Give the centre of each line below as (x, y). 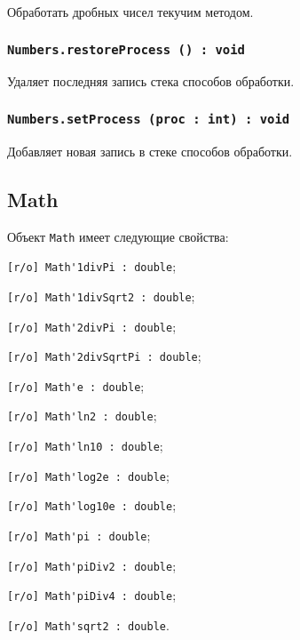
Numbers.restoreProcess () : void (126, 49)
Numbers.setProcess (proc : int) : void (149, 119)
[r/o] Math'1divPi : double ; (92, 266)
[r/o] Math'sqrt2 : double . (88, 625)
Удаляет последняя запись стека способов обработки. (151, 81)
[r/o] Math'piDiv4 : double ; (92, 595)
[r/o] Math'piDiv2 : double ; (92, 565)
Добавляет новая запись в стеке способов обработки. (150, 151)
